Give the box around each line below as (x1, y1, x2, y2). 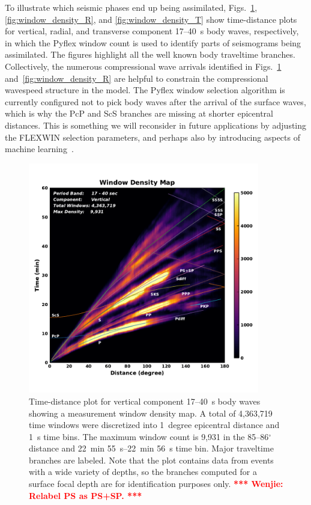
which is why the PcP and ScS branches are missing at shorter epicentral (5, 107, 274, 120)
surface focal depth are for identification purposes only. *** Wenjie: (29, 477, 283, 490)
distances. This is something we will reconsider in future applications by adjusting (5, 118, 307, 131)
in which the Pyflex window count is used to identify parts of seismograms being (5, 36, 301, 49)
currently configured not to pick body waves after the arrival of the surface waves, (5, 95, 306, 108)
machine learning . (5, 142, 74, 155)
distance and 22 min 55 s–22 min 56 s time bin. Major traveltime (29, 442, 274, 454)
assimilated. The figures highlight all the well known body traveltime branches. (5, 48, 295, 61)
